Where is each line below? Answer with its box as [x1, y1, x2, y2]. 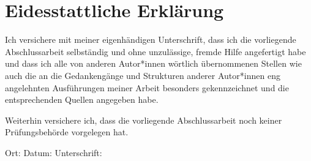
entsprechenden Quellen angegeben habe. [5, 93, 159, 106]
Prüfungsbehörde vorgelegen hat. [5, 125, 129, 138]
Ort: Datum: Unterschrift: [5, 146, 102, 159]
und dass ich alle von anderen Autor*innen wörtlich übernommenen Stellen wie [5, 57, 302, 70]
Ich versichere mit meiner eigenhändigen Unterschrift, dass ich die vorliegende [5, 33, 296, 46]
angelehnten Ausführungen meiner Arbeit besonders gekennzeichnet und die [5, 81, 289, 94]
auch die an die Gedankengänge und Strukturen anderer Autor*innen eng [5, 69, 280, 81]
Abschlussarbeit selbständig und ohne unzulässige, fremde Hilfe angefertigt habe [5, 45, 306, 58]
